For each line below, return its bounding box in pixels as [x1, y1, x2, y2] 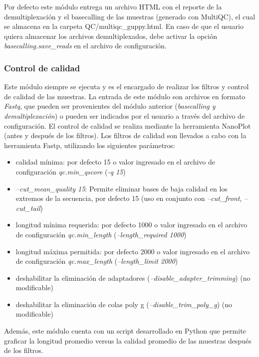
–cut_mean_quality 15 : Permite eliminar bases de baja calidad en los [15, 183, 228, 193]
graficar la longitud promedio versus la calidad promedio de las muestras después [4, 335, 252, 346]
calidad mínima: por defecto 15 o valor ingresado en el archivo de [15, 157, 216, 167]
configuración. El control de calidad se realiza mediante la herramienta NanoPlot [4, 120, 251, 131]
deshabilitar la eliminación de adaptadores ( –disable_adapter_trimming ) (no [15, 272, 251, 283]
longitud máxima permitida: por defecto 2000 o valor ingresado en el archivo [15, 246, 250, 256]
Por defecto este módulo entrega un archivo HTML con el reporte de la [4, 1, 222, 11]
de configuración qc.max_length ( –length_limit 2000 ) [15, 256, 178, 266]
